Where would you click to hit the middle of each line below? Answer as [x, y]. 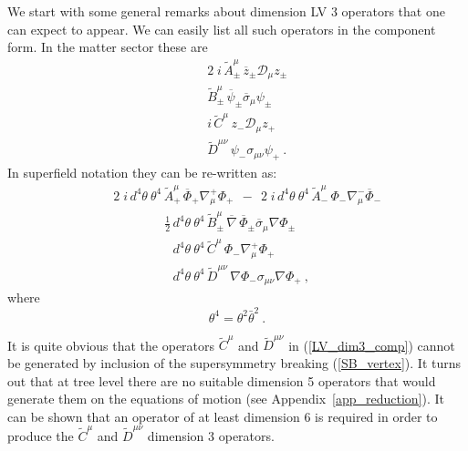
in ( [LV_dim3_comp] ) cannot [372, 345]
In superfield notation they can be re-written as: [142, 173]
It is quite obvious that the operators [111, 345]
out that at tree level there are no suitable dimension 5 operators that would [222, 380]
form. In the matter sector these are [108, 47]
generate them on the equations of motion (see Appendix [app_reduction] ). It [226, 399]
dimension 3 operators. [211, 436]
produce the [41, 436]
